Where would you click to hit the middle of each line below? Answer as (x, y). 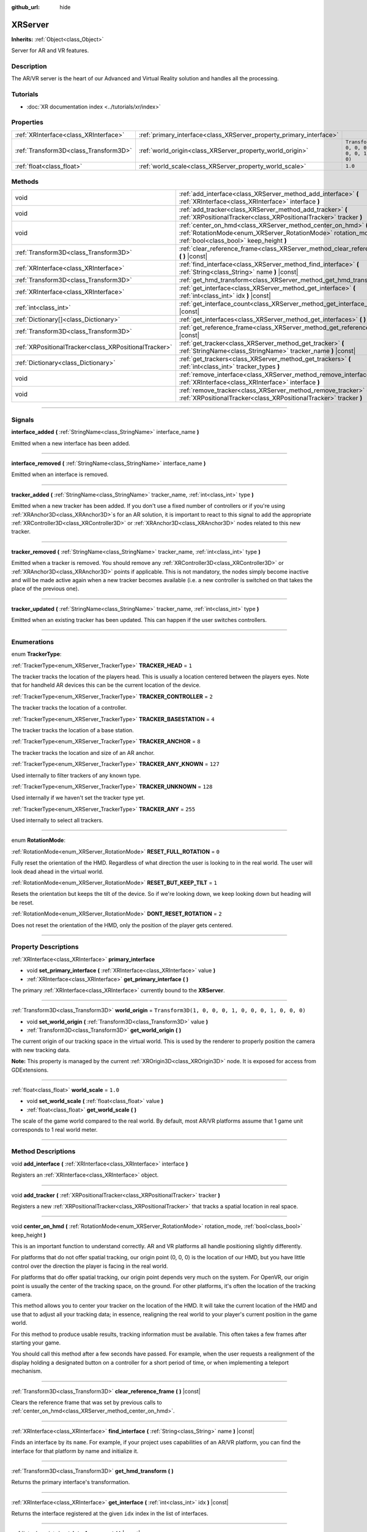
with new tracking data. (41, 1050)
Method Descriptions (43, 1151)
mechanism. (27, 1371)
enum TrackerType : (36, 654)
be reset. (23, 902)
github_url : (25, 7)
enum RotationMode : (38, 840)
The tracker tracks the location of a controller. (69, 708)
